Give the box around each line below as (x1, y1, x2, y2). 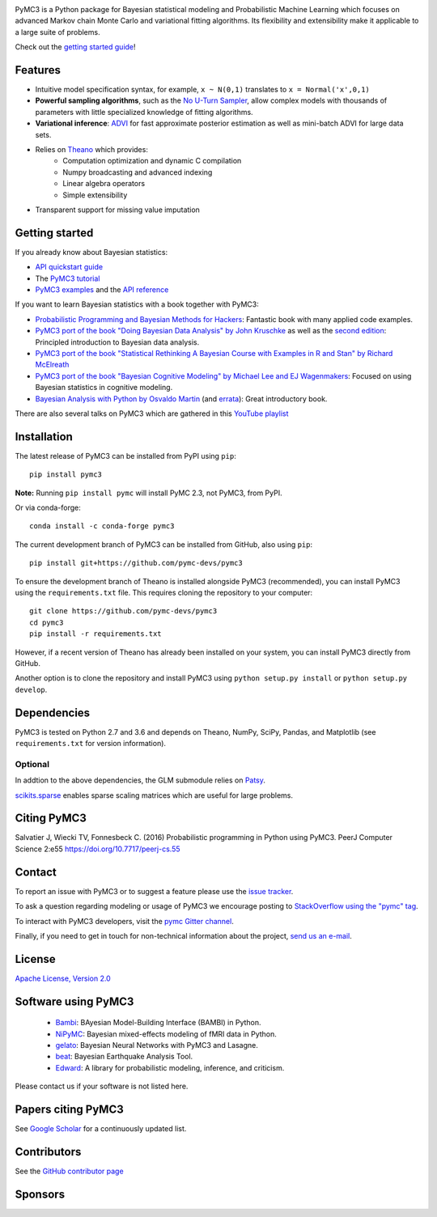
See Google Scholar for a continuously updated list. (15, 1124, 187, 1134)
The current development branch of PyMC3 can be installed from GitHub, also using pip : (15, 539, 313, 549)
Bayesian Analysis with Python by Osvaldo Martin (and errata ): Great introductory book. (35, 393, 328, 404)
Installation (15, 430, 73, 443)
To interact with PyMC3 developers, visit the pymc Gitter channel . (15, 916, 234, 926)
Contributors (15, 1145, 82, 1159)
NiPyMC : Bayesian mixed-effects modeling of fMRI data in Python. (55, 1028, 277, 1039)
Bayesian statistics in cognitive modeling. (35, 383, 173, 392)
